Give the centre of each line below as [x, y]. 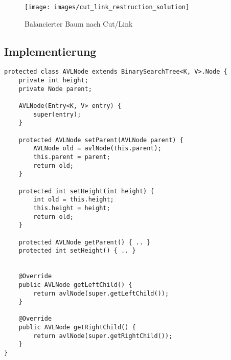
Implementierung [50, 51]
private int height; [53, 81]
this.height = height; [72, 208]
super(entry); [57, 114]
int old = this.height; [74, 200]
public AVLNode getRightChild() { [77, 328]
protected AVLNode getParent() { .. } [85, 242]
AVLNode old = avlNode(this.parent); [97, 149]
